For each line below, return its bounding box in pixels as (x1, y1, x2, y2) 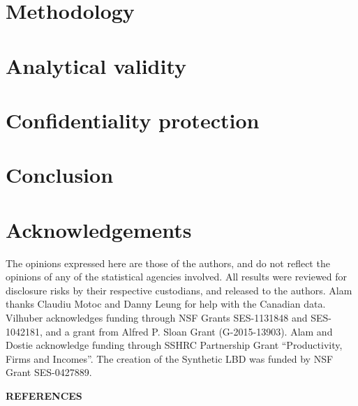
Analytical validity (6, 51, 187, 80)
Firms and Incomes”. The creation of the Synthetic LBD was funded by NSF (6, 351, 334, 366)
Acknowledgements (6, 215, 192, 243)
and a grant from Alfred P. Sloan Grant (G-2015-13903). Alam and (45, 324, 333, 338)
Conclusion (6, 160, 114, 189)
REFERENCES (6, 388, 82, 403)
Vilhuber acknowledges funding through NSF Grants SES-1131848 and (6, 310, 308, 324)
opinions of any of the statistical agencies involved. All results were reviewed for (6, 269, 348, 284)
